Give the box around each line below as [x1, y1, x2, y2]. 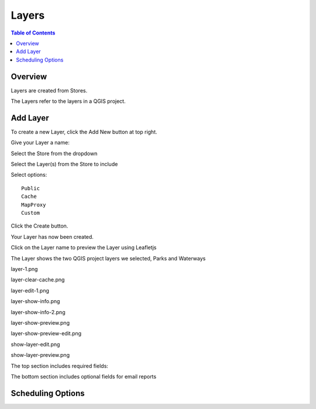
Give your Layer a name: [11, 139, 70, 146]
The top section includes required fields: [11, 362, 108, 369]
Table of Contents [11, 29, 56, 36]
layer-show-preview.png [11, 319, 70, 326]
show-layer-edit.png [11, 341, 60, 348]
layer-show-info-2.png [11, 308, 66, 315]
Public [21, 185, 40, 191]
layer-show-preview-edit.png [11, 330, 82, 337]
